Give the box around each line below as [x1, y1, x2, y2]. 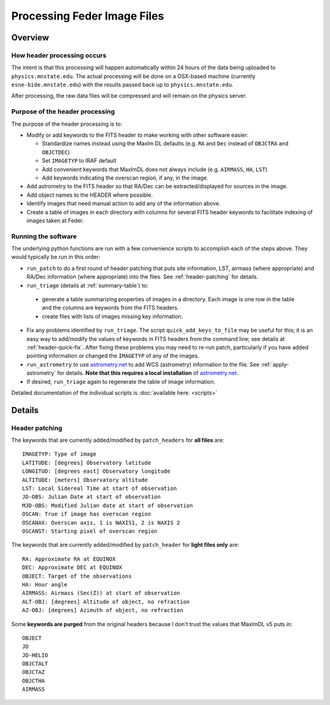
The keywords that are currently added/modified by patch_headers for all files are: [11, 437, 224, 444]
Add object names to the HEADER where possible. [26, 191, 153, 199]
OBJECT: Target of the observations [22, 572, 132, 580]
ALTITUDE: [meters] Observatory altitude [22, 477, 148, 483]
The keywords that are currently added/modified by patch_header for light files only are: [11, 541, 240, 549]
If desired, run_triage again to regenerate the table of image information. [26, 378, 216, 385]
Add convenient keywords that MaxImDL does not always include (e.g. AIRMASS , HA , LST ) [42, 166, 268, 173]
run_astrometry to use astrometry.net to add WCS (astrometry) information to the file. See [26, 360, 260, 368]
